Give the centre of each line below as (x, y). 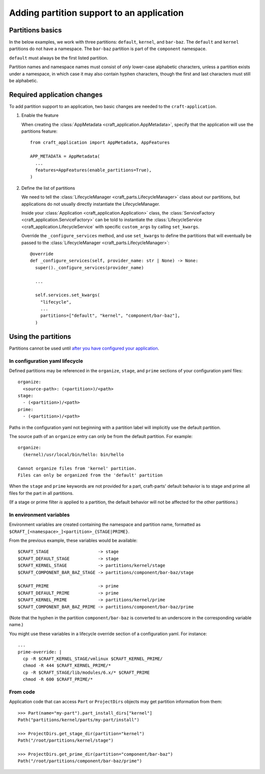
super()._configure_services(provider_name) (90, 267)
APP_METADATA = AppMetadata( (65, 156)
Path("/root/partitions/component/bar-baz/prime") (80, 761)
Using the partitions (40, 336)
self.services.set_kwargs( (67, 295)
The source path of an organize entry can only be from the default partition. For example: (101, 437)
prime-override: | (40, 652)
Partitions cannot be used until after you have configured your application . (84, 348)
